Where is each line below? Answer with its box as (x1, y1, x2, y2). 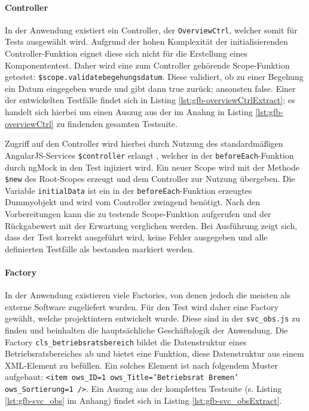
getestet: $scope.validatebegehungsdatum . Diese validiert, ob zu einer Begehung (5, 70, 304, 83)
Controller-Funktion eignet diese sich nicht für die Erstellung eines (5, 47, 248, 60)
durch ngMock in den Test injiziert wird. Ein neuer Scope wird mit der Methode (5, 160, 299, 173)
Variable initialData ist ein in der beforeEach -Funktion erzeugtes (5, 184, 252, 196)
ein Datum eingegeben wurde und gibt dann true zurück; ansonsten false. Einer (5, 82, 296, 94)
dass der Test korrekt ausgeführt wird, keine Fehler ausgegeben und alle (5, 231, 268, 243)
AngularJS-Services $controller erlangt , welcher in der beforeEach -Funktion (5, 149, 294, 161)
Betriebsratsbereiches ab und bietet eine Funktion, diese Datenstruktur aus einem (5, 347, 304, 360)
